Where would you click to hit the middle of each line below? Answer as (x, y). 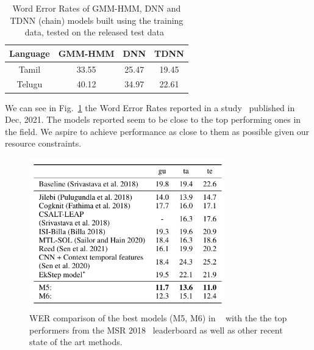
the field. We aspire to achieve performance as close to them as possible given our (157, 131)
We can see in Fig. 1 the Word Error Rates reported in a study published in (150, 107)
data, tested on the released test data (94, 32)
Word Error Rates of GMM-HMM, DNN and (97, 8)
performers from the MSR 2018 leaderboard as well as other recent (156, 330)
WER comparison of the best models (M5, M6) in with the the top (158, 318)
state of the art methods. (76, 342)
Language (30, 53)
